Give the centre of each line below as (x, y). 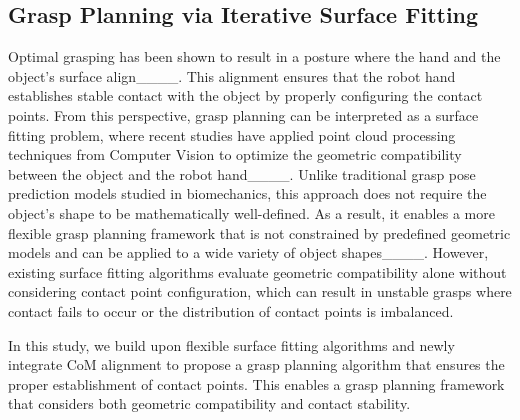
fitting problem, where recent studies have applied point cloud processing (232, 134)
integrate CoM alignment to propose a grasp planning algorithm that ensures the (256, 364)
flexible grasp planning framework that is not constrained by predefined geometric (259, 232)
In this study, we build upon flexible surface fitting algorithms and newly (231, 344)
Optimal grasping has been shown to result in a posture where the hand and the (254, 56)
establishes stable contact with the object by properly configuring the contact (245, 95)
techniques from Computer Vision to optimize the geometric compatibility (235, 154)
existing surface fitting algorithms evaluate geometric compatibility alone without (257, 271)
